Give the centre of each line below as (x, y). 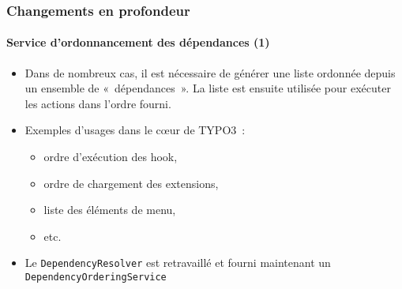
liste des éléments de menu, (110, 210)
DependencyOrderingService (96, 278)
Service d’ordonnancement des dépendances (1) (138, 42)
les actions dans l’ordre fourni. (98, 103)
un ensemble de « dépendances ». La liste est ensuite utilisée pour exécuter (208, 88)
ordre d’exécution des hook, (111, 157)
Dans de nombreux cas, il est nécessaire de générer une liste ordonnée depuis (210, 72)
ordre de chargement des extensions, (131, 183)
